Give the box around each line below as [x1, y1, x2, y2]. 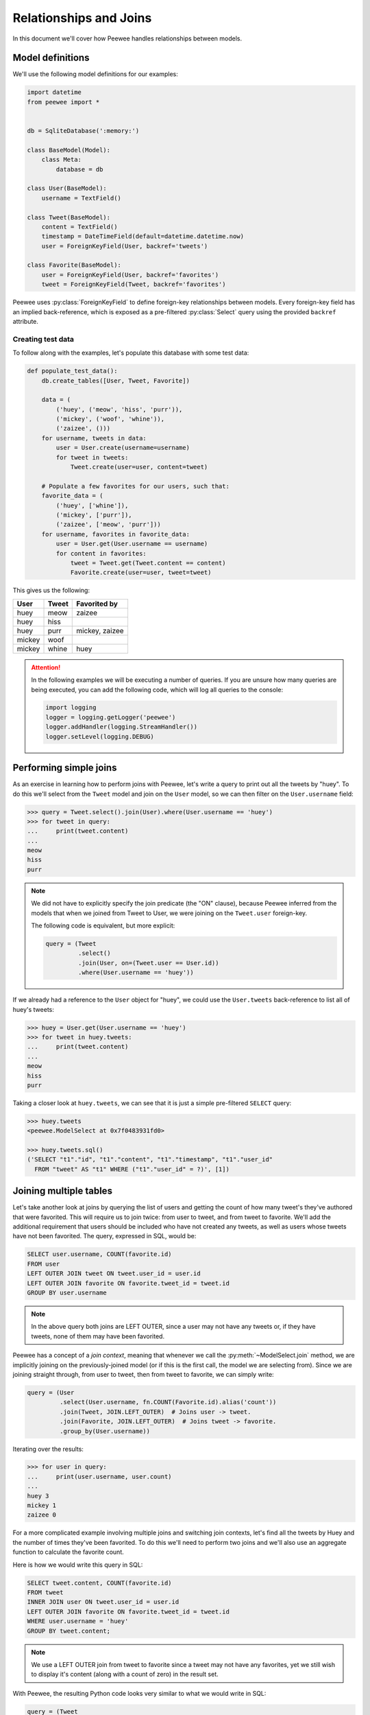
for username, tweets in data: [41, 434, 147, 442]
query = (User [27, 1388, 75, 1396]
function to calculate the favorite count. [12, 1548, 124, 1557]
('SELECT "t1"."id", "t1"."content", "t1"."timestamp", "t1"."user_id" [27, 1156, 273, 1163]
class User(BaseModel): [27, 185, 108, 192]
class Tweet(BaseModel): [27, 213, 111, 221]
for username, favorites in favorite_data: [41, 530, 190, 538]
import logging [45, 704, 97, 711]
